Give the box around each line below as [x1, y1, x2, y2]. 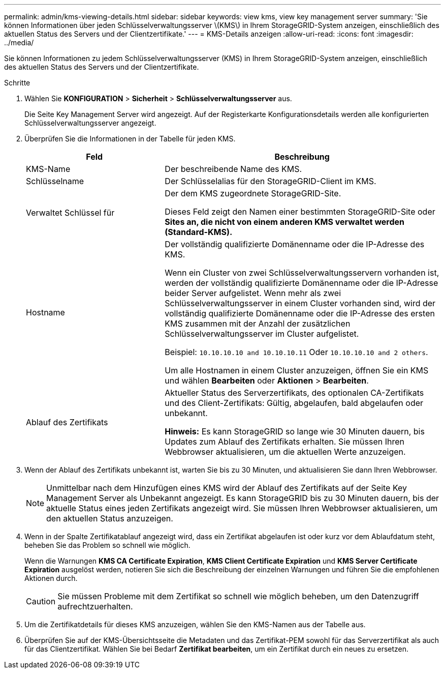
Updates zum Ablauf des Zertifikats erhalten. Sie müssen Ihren [165, 436, 405, 447]
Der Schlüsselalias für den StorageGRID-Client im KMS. [165, 176, 376, 186]
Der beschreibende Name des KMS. [165, 164, 302, 174]
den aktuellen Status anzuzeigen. [46, 513, 173, 523]
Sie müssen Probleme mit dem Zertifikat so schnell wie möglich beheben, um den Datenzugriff [57, 591, 419, 601]
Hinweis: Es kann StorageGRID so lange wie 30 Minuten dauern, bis [165, 426, 425, 436]
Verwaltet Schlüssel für [26, 208, 115, 218]
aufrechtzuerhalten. [57, 601, 133, 611]
